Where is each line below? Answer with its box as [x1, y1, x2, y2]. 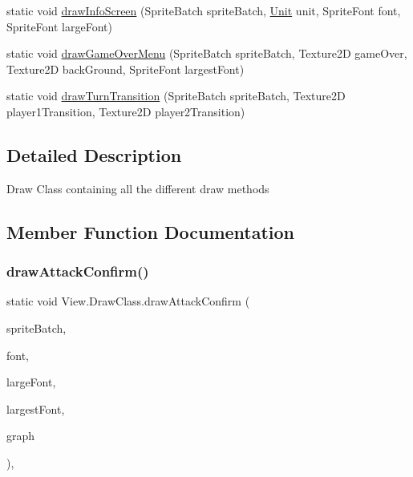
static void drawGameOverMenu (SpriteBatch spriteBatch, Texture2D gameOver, [6, 45, 407, 62]
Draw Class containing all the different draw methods [6, 180, 269, 196]
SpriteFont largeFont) [6, 18, 112, 34]
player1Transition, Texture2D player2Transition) [6, 103, 245, 119]
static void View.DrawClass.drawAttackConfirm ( [6, 293, 250, 309]
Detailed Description [6, 142, 182, 167]
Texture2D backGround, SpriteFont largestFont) [6, 60, 245, 77]
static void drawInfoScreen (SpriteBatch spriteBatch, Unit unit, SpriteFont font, [6, 2, 401, 18]
